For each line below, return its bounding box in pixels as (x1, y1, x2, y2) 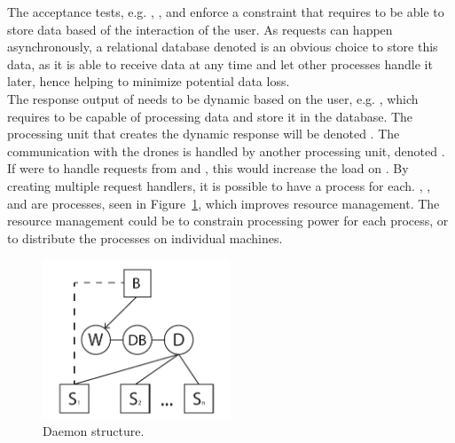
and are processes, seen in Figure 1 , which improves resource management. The (7, 194, 440, 212)
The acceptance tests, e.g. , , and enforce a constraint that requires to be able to (7, 3, 444, 20)
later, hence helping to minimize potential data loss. (7, 72, 290, 91)
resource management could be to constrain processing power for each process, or (7, 211, 449, 230)
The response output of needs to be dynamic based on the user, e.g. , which (7, 89, 419, 107)
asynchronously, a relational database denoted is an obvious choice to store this (7, 37, 438, 56)
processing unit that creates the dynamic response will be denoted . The (7, 124, 400, 143)
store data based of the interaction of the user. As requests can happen (7, 20, 393, 38)
